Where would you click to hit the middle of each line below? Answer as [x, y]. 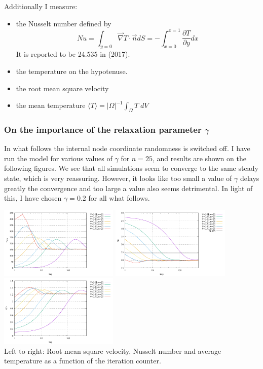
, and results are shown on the [199, 158]
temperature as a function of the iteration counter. [83, 361]
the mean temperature [51, 105]
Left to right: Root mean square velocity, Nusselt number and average [113, 350]
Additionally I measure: [41, 6]
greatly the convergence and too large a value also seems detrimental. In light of [128, 188]
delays [250, 178]
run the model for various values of [58, 158]
